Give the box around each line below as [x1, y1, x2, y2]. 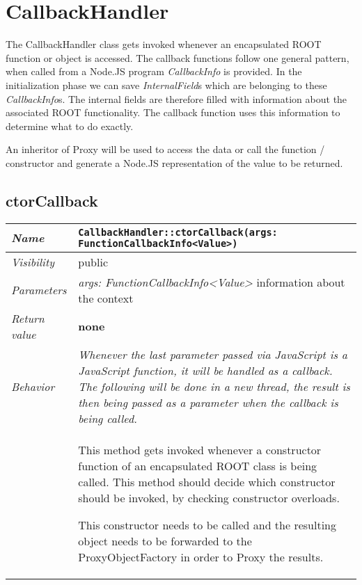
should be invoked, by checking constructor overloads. [78, 489, 340, 506]
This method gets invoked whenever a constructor [78, 441, 322, 458]
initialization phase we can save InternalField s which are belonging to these [6, 77, 327, 92]
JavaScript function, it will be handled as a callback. [78, 362, 333, 378]
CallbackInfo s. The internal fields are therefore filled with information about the [6, 91, 347, 106]
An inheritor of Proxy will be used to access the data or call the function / [6, 142, 325, 157]
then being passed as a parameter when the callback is [78, 394, 338, 410]
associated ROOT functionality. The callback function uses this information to [6, 105, 340, 120]
